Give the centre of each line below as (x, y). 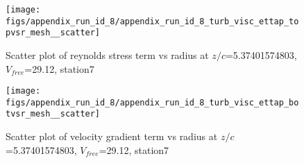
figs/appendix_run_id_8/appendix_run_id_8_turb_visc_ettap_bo (152, 102)
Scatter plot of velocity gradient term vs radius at (112, 136)
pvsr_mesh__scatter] (53, 33)
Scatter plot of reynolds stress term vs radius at (107, 54)
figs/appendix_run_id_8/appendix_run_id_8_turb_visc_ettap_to (152, 21)
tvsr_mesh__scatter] (53, 114)
